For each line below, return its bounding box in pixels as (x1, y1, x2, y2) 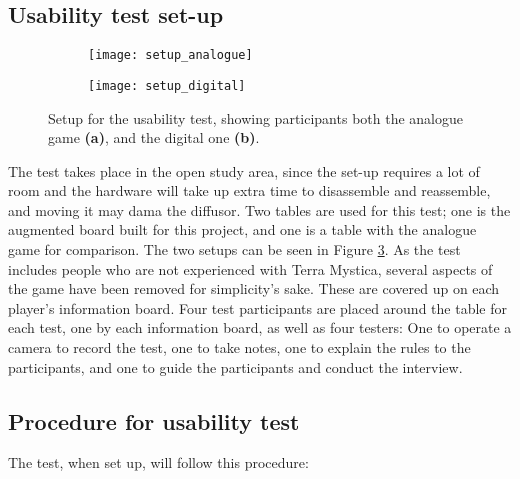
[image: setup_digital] (88, 78, 246, 93)
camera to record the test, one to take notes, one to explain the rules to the (8, 337, 471, 358)
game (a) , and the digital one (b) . (48, 127, 260, 148)
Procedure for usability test (8, 405, 300, 436)
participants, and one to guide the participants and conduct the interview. (8, 356, 463, 377)
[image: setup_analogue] (88, 48, 253, 63)
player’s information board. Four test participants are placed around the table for (8, 297, 507, 318)
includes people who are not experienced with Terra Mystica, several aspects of (8, 258, 493, 279)
